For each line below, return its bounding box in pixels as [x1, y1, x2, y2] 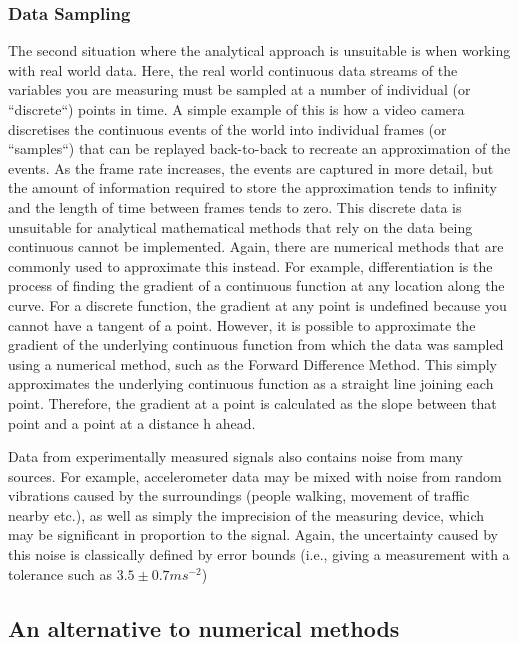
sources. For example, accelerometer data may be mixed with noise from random [8, 465, 502, 486]
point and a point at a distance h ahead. [8, 412, 256, 433]
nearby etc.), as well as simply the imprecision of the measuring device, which [8, 504, 485, 525]
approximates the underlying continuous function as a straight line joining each [8, 373, 494, 394]
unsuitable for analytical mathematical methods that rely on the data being [8, 216, 473, 237]
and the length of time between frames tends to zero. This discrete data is [8, 196, 462, 217]
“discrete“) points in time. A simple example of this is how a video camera [8, 99, 465, 119]
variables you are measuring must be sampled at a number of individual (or [8, 79, 471, 100]
